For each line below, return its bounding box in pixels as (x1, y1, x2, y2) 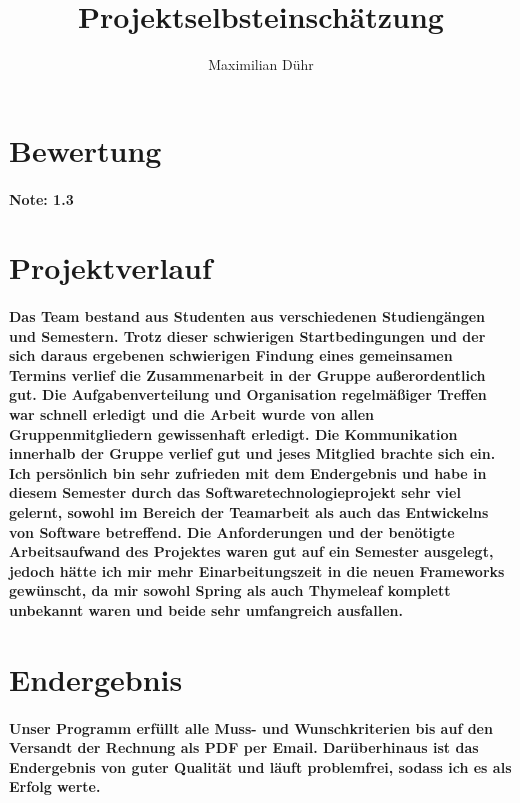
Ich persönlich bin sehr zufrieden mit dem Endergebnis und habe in (9, 462, 487, 483)
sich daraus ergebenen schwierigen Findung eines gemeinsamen (9, 345, 453, 366)
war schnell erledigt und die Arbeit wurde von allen (9, 404, 374, 425)
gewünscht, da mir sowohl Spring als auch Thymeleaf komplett (9, 580, 451, 601)
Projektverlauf (9, 247, 212, 288)
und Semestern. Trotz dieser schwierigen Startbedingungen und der (9, 325, 486, 346)
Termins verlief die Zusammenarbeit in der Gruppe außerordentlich (9, 364, 486, 385)
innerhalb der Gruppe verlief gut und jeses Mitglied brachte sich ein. (9, 443, 496, 464)
